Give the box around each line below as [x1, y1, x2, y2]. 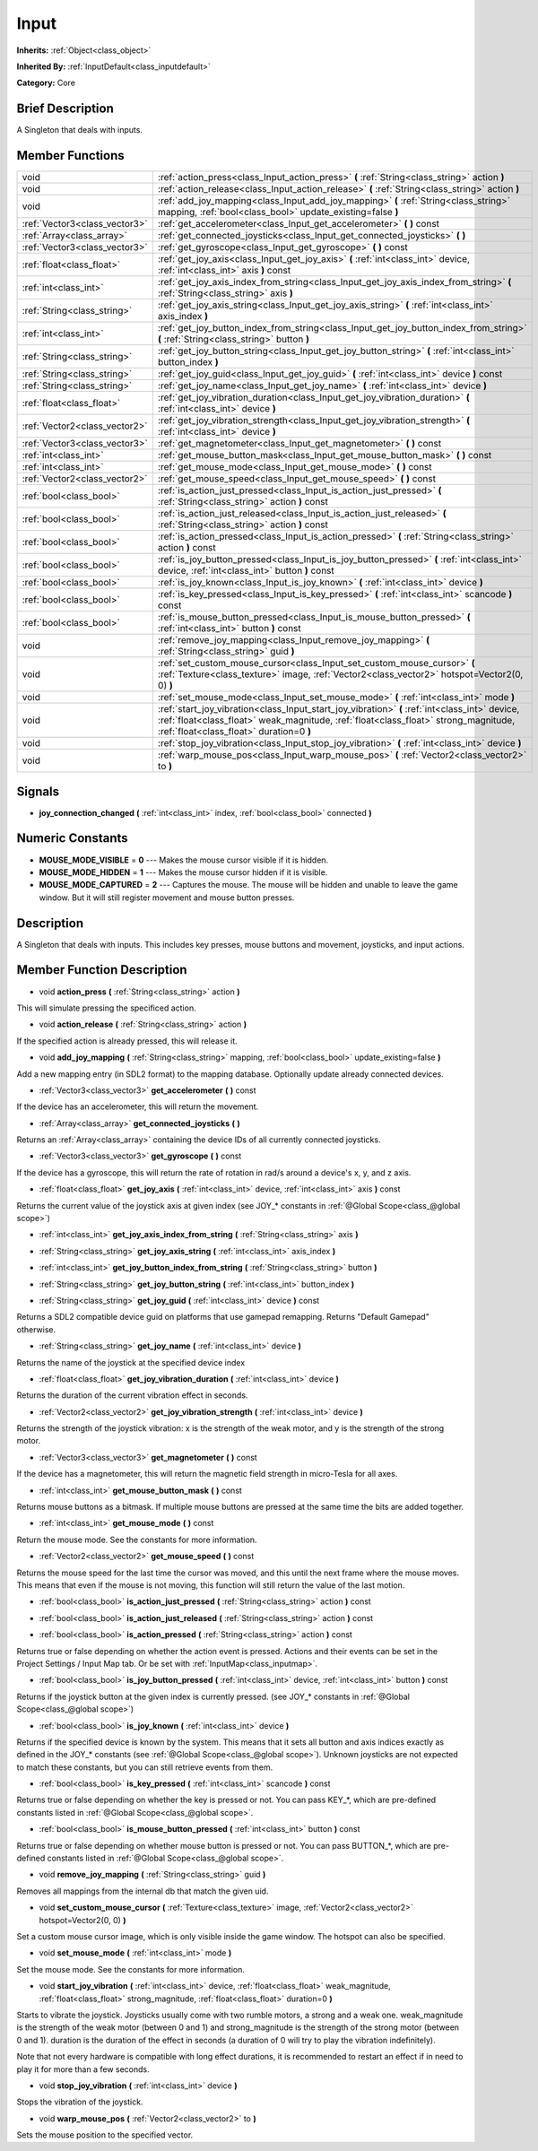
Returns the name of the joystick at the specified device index [16, 1357, 246, 1367]
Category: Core [16, 77, 76, 89]
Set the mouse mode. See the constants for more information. [16, 1964, 246, 1974]
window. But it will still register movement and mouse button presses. [39, 892, 295, 903]
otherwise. [16, 1323, 56, 1335]
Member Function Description [16, 962, 187, 977]
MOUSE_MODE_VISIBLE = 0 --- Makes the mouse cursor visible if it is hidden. [39, 854, 329, 865]
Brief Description [16, 101, 114, 117]
